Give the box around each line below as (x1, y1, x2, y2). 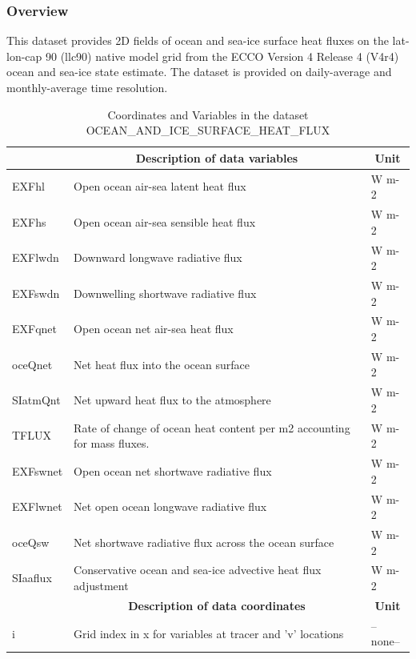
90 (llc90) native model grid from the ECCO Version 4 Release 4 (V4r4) (45, 47, 399, 64)
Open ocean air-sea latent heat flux (74, 178, 246, 195)
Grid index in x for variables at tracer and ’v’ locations (74, 625, 344, 641)
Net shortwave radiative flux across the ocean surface (74, 533, 334, 550)
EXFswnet (12, 462, 63, 479)
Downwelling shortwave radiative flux (74, 284, 257, 301)
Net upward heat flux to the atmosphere (74, 392, 271, 408)
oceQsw (12, 533, 50, 550)
